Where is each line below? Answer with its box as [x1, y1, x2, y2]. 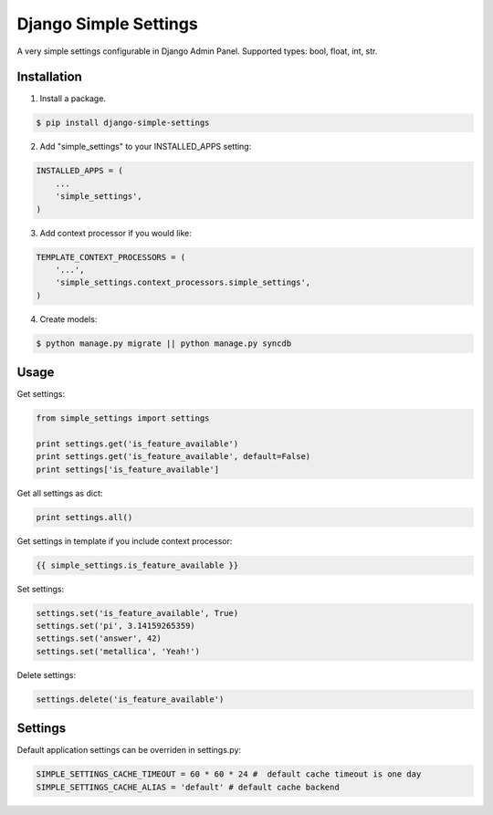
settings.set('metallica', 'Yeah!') [36, 646, 201, 656]
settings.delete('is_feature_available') [36, 694, 225, 705]
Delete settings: [16, 669, 77, 680]
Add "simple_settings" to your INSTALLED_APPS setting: [39, 141, 252, 152]
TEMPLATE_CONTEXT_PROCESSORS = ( [36, 252, 186, 262]
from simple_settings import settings [36, 413, 210, 423]
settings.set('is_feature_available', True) [36, 608, 239, 618]
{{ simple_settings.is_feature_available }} [36, 559, 239, 570]
